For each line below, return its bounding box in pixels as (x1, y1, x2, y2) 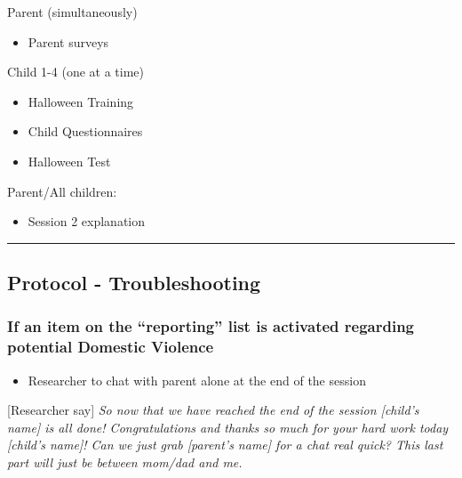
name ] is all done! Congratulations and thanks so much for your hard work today (7, 417, 449, 436)
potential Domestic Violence (7, 336, 214, 358)
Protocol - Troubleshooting (7, 269, 261, 296)
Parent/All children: (7, 182, 117, 200)
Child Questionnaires (28, 122, 143, 141)
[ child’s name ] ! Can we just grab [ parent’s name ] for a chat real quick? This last (7, 435, 443, 454)
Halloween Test (28, 151, 111, 170)
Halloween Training (28, 92, 134, 110)
